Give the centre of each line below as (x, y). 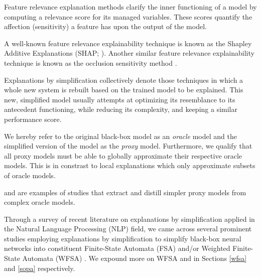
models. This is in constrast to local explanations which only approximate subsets (130, 165)
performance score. (33, 119)
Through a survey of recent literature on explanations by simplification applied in (129, 219)
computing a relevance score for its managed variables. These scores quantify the (128, 16)
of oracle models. (30, 175)
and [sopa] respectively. (40, 268)
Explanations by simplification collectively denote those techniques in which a (124, 80)
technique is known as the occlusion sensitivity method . (91, 62)
